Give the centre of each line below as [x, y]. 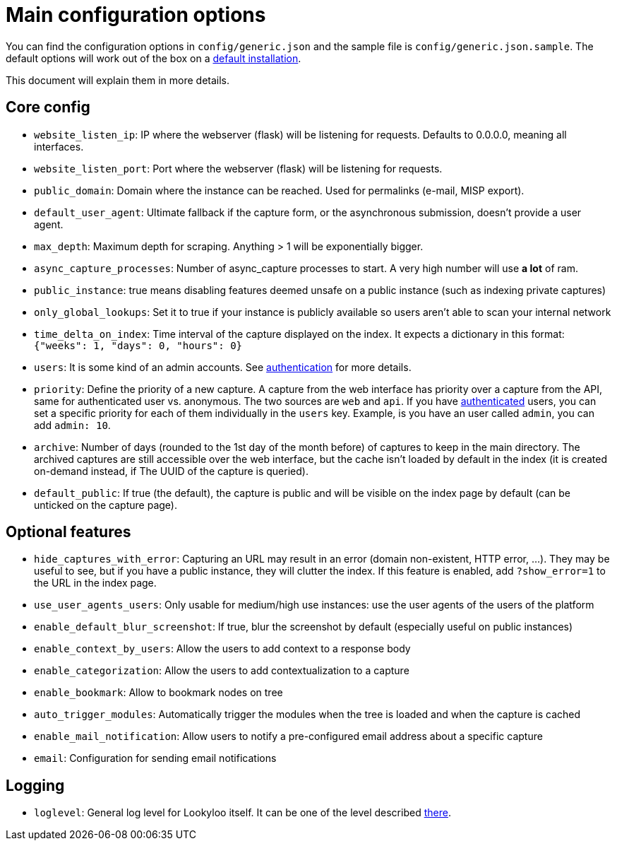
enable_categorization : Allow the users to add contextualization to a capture [222, 671]
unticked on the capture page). [106, 505]
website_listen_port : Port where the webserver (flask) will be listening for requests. [238, 168]
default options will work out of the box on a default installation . [154, 58]
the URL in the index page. [95, 583]
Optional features [68, 532]
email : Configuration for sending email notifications [155, 758]
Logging [35, 785]
